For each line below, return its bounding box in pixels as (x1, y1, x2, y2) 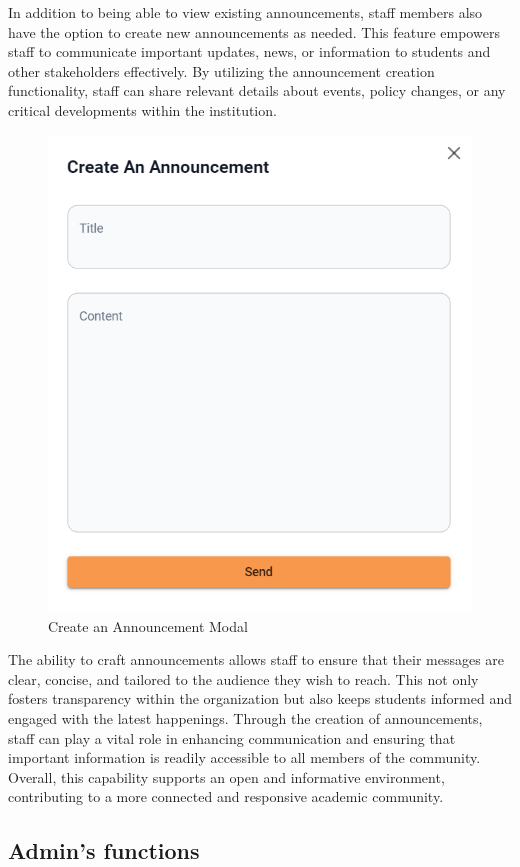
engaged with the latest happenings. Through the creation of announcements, (8, 707, 483, 728)
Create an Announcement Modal (48, 615, 248, 636)
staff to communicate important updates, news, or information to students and (8, 41, 491, 62)
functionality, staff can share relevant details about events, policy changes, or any (8, 80, 506, 101)
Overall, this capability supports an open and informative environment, (8, 766, 445, 787)
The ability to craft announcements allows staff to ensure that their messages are (8, 649, 505, 670)
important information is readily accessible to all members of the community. (8, 747, 481, 768)
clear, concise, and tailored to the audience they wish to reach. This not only (8, 668, 479, 689)
